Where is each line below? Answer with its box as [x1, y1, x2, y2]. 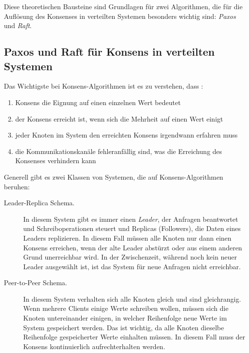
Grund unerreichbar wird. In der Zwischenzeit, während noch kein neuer [23, 252, 237, 262]
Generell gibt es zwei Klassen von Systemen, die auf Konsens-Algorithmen [4, 171, 223, 182]
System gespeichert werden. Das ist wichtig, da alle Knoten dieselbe [23, 322, 224, 332]
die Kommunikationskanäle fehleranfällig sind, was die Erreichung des [15, 146, 222, 156]
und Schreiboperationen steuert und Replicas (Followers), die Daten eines [23, 223, 241, 233]
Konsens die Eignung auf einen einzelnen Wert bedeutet [15, 97, 181, 107]
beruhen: [4, 181, 30, 191]
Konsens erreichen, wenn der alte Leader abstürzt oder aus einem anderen [23, 242, 242, 252]
